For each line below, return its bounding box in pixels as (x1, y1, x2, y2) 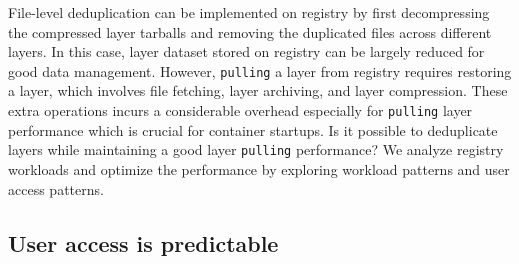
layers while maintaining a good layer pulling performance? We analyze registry (8, 139, 504, 160)
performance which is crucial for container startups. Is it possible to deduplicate (8, 119, 498, 140)
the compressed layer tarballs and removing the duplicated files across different (8, 21, 492, 42)
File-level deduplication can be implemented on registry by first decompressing (8, 2, 490, 22)
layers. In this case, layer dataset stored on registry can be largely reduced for (8, 41, 485, 62)
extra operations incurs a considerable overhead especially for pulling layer (8, 100, 473, 121)
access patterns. (8, 178, 104, 199)
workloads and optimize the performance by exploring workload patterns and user (8, 158, 510, 179)
